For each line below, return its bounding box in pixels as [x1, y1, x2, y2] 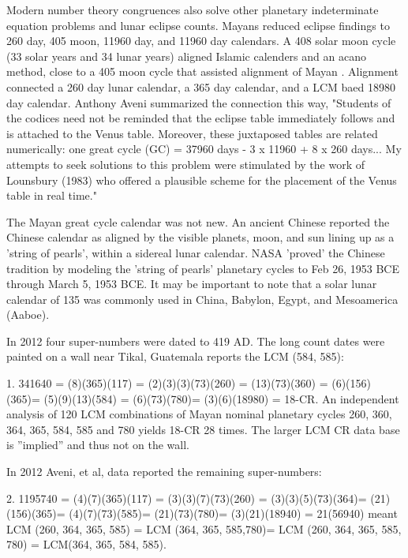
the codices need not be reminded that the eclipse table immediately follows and [6, 110, 395, 126]
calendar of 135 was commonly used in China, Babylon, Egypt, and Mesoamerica [6, 290, 399, 307]
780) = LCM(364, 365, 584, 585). [6, 536, 167, 552]
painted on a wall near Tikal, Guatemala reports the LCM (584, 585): [6, 348, 344, 365]
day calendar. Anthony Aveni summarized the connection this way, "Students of [6, 94, 391, 110]
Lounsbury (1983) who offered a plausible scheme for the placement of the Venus [6, 171, 397, 188]
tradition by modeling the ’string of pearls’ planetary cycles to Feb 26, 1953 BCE [6, 260, 399, 276]
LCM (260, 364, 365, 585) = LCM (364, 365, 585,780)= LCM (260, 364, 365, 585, [6, 520, 402, 537]
